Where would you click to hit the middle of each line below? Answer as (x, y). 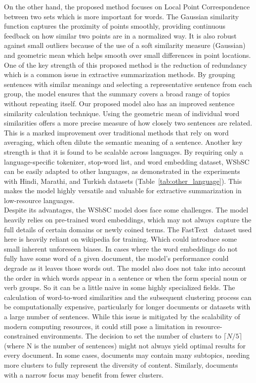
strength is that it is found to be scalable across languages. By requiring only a (124, 151)
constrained (21, 336)
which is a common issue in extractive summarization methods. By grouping (120, 74)
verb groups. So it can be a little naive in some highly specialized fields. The (120, 287)
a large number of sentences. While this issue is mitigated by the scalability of (122, 316)
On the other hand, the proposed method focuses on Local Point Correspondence (127, 6)
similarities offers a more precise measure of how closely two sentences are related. (128, 123)
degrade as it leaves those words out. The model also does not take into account (125, 268)
